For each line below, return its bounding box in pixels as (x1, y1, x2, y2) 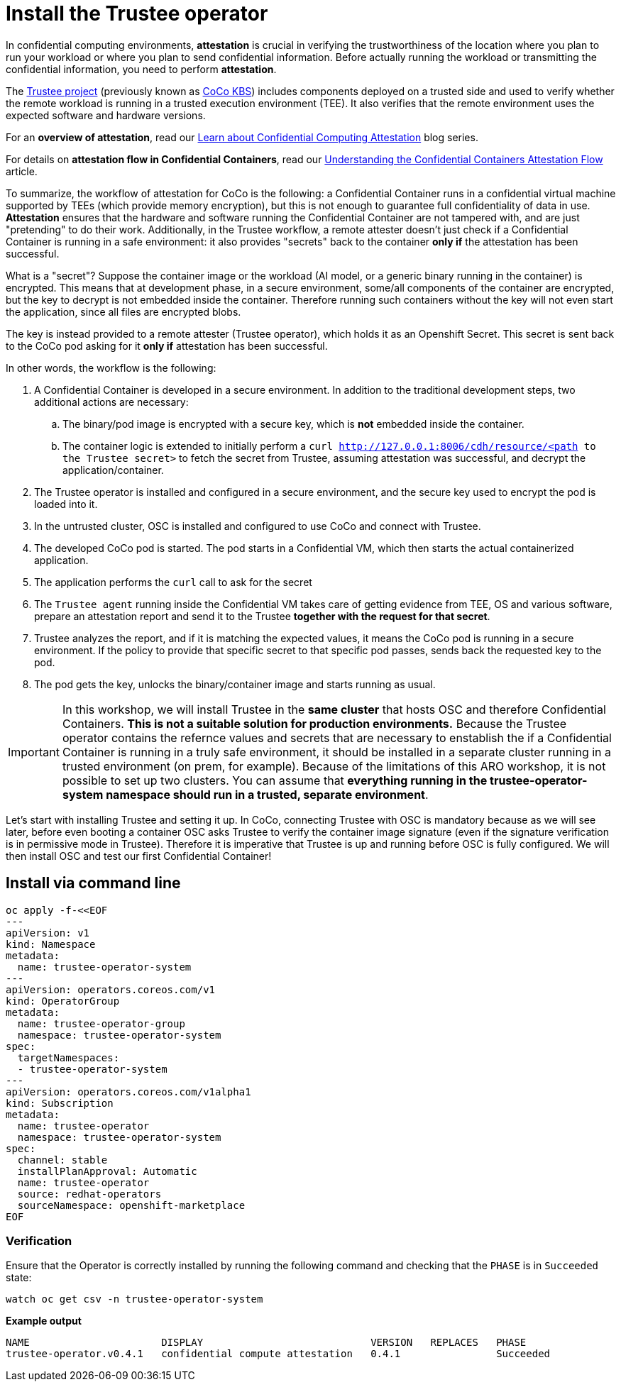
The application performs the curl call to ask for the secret (34, 575, 312, 588)
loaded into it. (34, 497, 98, 510)
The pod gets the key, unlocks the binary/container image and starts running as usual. (34, 678, 436, 690)
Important (8, 744, 60, 759)
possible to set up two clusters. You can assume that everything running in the (62, 773, 488, 788)
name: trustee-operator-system (17, 961, 192, 973)
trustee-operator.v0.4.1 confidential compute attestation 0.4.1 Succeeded (6, 1348, 551, 1360)
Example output (6, 1315, 82, 1327)
